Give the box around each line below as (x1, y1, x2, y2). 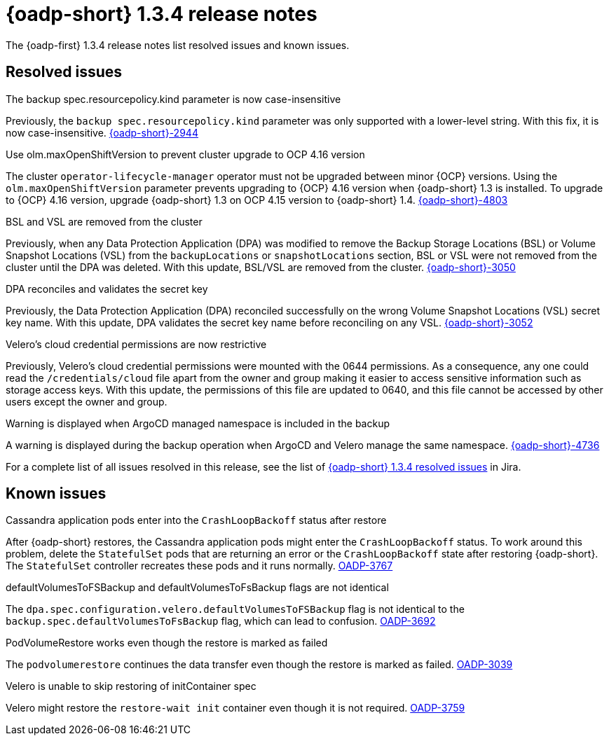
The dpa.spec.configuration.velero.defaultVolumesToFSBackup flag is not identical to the (6, 603, 465, 616)
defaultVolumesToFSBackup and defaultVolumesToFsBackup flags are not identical (6, 581, 389, 594)
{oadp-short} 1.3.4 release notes (6, 2, 317, 26)
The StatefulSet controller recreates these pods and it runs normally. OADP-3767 (6, 560, 393, 572)
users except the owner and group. (6, 395, 167, 408)
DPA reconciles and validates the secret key (6, 282, 208, 295)
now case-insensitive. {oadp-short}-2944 (6, 126, 198, 139)
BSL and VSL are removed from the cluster (6, 215, 203, 228)
